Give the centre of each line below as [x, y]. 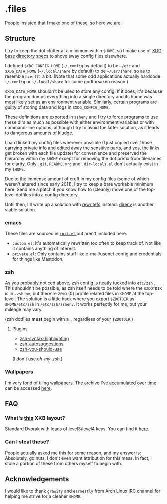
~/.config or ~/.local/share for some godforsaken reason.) [67, 81]
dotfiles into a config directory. [47, 195]
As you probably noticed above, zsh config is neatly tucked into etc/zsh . [80, 283]
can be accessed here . [29, 388]
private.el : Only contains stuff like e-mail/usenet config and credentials [87, 254]
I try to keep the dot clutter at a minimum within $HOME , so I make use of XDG [83, 50]
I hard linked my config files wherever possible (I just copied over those [79, 142]
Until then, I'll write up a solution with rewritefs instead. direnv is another [79, 204]
